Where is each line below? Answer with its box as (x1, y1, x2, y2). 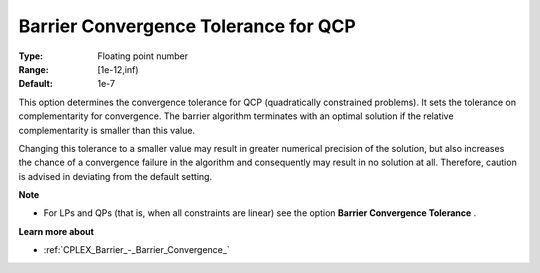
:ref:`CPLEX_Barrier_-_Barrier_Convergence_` (43, 244, 230, 256)
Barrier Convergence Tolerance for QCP (18, 15, 357, 37)
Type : (18, 50, 44, 62)
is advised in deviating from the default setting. (18, 170, 213, 182)
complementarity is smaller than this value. (18, 124, 195, 136)
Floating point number (97, 50, 189, 62)
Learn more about (18, 225, 95, 237)
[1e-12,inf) (97, 63, 139, 75)
